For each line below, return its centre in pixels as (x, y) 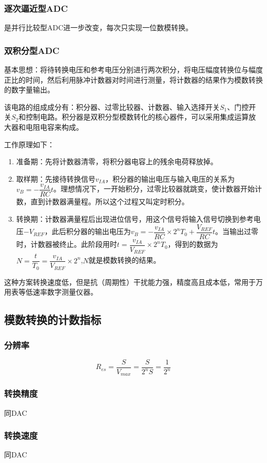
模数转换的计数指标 (53, 320)
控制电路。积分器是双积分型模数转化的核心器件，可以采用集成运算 (137, 117)
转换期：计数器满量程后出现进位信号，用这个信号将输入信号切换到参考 (135, 219)
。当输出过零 (237, 231)
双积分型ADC (32, 50)
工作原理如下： (29, 144)
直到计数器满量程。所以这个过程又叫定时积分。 (110, 201)
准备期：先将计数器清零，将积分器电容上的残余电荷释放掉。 (117, 161)
